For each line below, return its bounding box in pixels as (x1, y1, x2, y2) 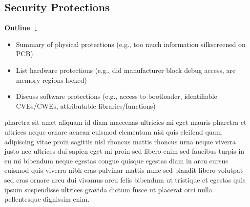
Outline (4, 23, 30, 33)
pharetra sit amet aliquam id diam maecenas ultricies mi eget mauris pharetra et (4, 117, 247, 127)
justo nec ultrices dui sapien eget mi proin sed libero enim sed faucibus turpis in (4, 146, 245, 156)
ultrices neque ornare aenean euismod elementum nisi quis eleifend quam (4, 126, 222, 137)
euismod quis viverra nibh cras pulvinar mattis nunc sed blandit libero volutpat (4, 165, 243, 175)
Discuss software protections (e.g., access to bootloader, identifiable (16, 91, 217, 101)
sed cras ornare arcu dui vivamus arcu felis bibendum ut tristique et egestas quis (4, 174, 246, 184)
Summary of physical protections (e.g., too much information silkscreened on (16, 39, 246, 49)
